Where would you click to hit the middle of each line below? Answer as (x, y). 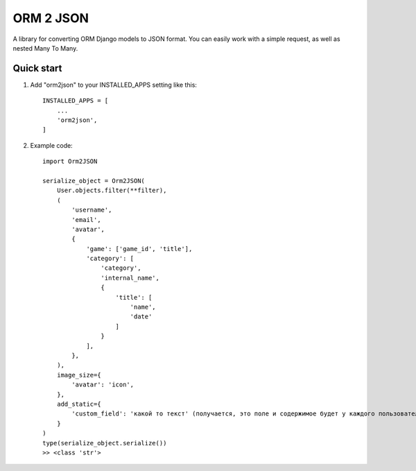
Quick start (37, 68)
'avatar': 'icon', (103, 385)
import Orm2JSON (70, 162)
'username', (92, 210)
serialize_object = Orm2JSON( (94, 181)
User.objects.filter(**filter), (112, 190)
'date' (141, 317)
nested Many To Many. (45, 48)
